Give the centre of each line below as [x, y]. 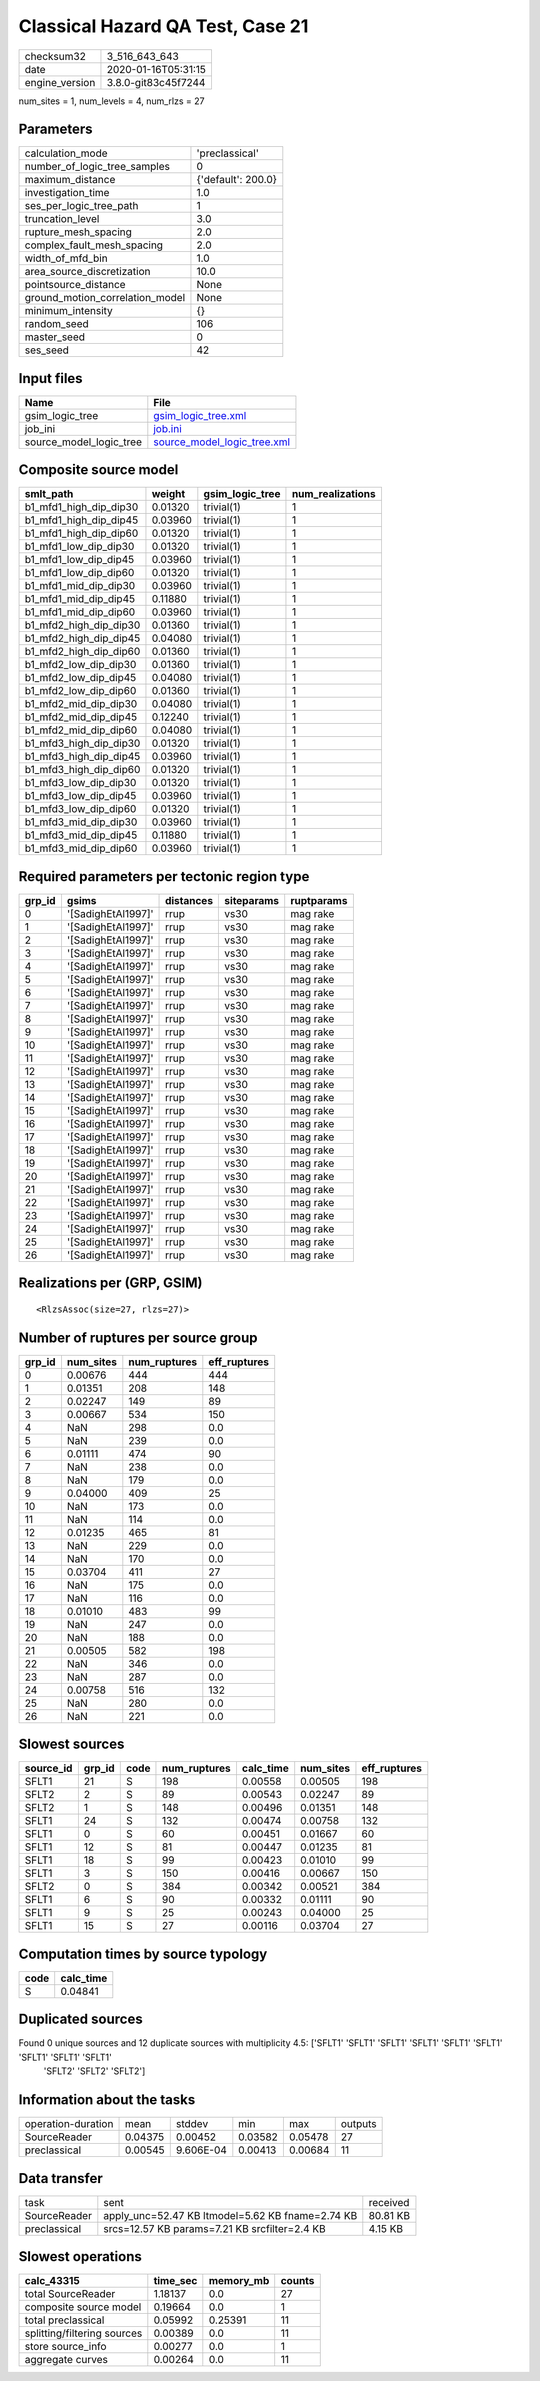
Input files [51, 378]
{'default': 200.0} [237, 180]
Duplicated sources [81, 2019]
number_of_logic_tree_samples [97, 167]
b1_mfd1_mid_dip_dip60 [80, 612]
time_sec [175, 2281]
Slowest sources [71, 1744]
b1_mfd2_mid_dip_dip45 [81, 717]
